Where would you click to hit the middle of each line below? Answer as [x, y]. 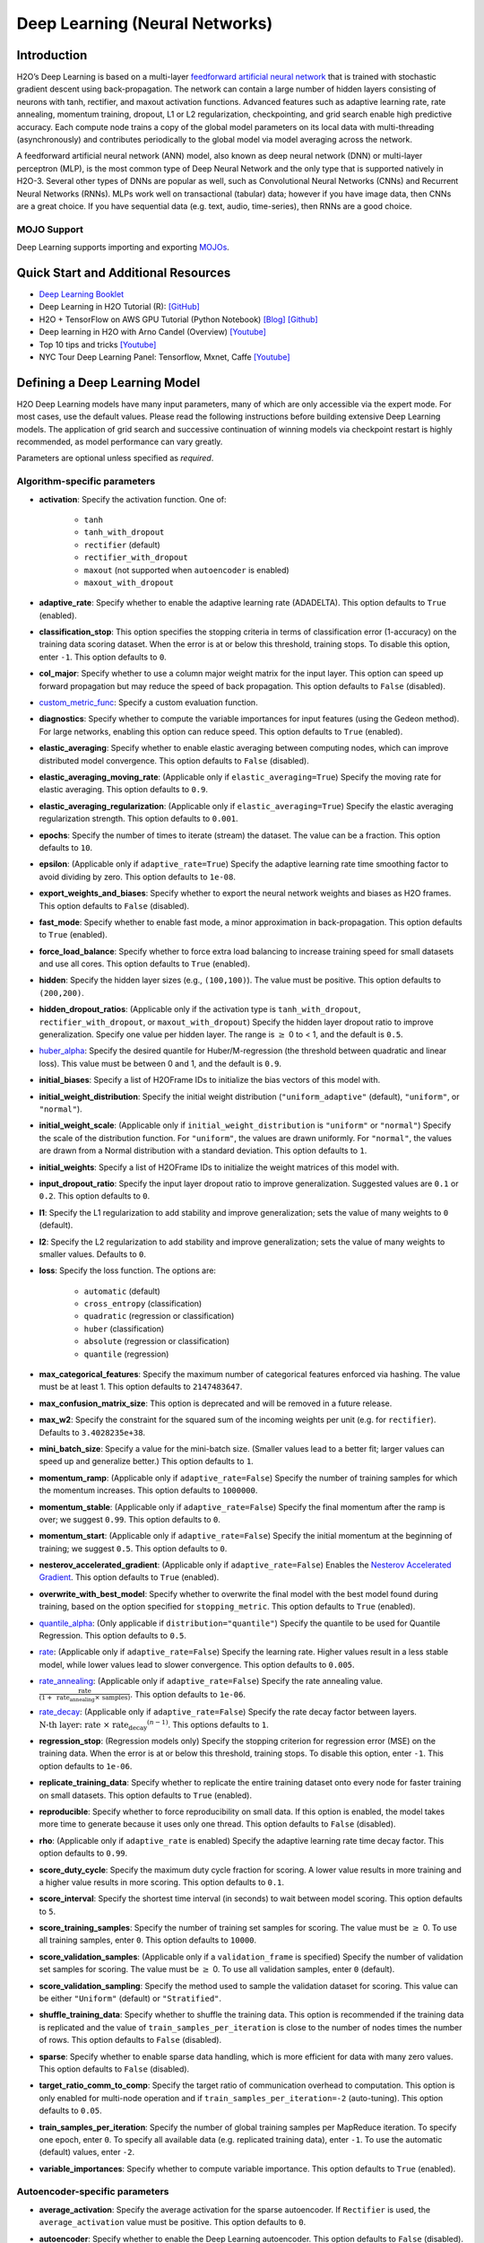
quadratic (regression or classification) [159, 1316]
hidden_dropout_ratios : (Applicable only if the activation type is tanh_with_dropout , [200, 1009]
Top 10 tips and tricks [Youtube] [98, 345]
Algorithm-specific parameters [86, 482]
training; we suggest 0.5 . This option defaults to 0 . [133, 1549]
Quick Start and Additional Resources [124, 272]
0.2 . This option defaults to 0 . [95, 1196]
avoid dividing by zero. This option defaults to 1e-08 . [138, 877]
